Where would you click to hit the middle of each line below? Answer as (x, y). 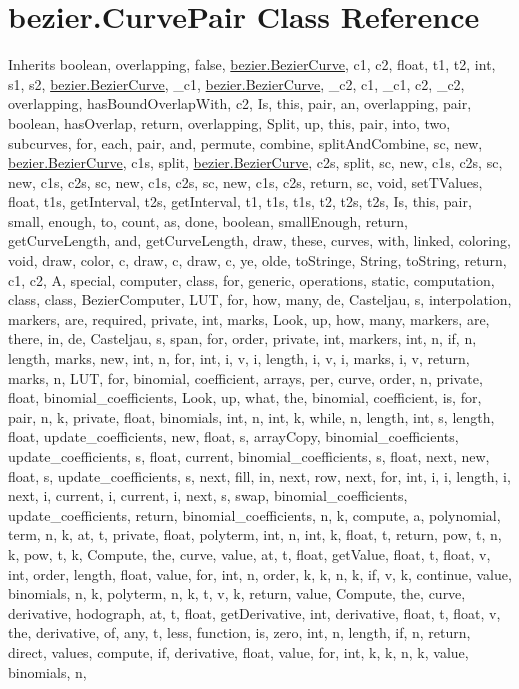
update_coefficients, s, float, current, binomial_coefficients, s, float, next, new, (249, 456)
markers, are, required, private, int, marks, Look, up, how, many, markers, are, (249, 318)
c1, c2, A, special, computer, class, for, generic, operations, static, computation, (251, 279)
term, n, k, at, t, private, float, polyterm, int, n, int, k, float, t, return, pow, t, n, (255, 534)
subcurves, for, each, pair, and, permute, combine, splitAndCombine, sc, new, (245, 142)
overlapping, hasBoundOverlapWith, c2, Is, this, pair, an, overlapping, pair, (240, 103)
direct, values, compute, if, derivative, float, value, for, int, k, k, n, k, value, (238, 651)
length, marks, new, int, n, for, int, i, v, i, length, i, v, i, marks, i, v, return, (239, 358)
